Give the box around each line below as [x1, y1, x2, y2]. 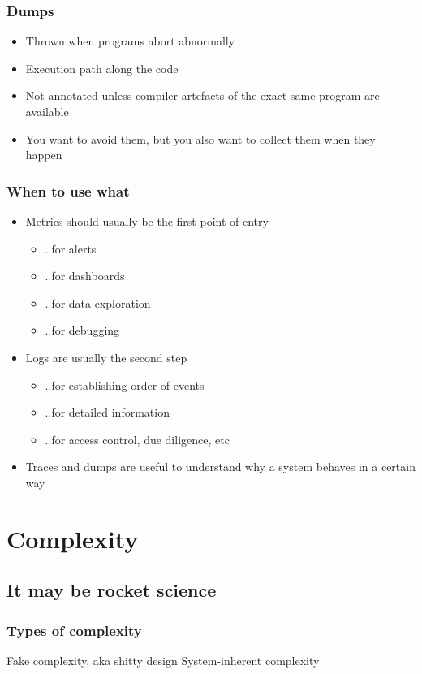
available [25, 103, 69, 119]
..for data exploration [45, 294, 151, 311]
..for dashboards [45, 267, 125, 284]
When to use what [6, 180, 130, 201]
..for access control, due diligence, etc [45, 430, 230, 447]
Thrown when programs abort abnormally [25, 32, 235, 50]
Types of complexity [6, 620, 142, 640]
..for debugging [45, 322, 120, 339]
